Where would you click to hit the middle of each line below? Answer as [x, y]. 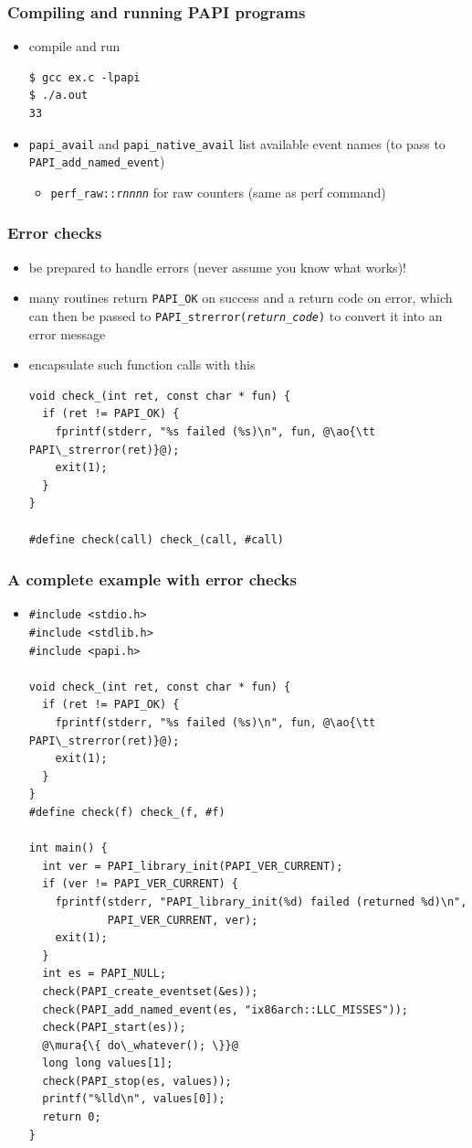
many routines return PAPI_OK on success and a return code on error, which [241, 298]
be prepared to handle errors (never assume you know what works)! [217, 267]
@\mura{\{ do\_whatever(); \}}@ [140, 1045]
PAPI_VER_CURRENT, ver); [183, 920]
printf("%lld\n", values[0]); [134, 1099]
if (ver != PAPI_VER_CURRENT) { [140, 884]
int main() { [68, 848]
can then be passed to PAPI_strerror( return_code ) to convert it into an [236, 316]
